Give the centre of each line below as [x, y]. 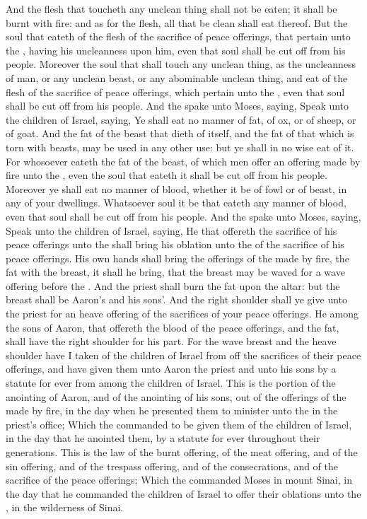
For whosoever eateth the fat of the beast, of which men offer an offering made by [183, 161]
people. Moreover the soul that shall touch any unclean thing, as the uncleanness [181, 64]
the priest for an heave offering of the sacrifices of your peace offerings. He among [182, 314]
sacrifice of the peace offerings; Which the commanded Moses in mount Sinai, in [179, 480]
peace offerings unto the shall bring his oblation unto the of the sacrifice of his [175, 244]
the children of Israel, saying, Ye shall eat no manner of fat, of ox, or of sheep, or [181, 119]
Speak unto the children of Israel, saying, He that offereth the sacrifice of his [171, 230]
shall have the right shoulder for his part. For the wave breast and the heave [171, 341]
